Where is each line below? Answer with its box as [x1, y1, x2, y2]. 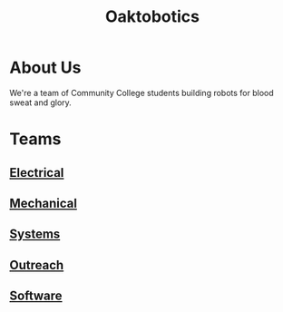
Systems [9, 227, 61, 242]
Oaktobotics [104, 6, 200, 27]
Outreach [9, 257, 64, 273]
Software [9, 288, 63, 304]
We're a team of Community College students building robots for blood [9, 87, 274, 98]
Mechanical [9, 195, 77, 210]
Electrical [9, 165, 64, 180]
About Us [9, 57, 82, 78]
